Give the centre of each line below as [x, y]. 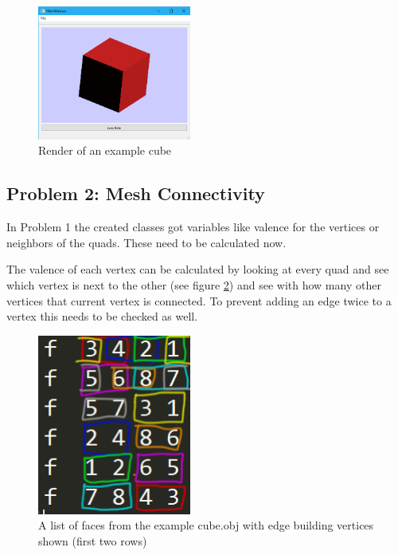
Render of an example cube [105, 150]
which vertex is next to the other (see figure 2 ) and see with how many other [194, 284]
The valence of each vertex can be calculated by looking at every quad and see [198, 269]
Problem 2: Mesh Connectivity [136, 193]
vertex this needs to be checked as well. [102, 316]
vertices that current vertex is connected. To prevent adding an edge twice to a [199, 300]
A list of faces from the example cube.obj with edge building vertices [206, 525]
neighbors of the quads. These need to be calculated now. [146, 242]
